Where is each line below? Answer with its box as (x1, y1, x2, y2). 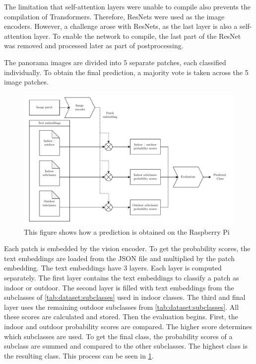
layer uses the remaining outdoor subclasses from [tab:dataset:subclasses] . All (4, 301, 239, 312)
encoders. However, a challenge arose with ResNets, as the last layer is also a (4, 21, 238, 31)
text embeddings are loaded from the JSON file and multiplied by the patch (4, 253, 235, 263)
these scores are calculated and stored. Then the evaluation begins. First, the (4, 311, 238, 322)
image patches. (4, 77, 49, 87)
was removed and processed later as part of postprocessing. (4, 40, 184, 51)
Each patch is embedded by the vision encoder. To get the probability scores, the (4, 243, 251, 254)
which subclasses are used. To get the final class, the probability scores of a (4, 331, 233, 341)
